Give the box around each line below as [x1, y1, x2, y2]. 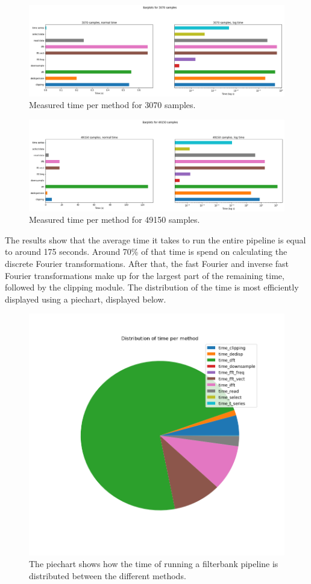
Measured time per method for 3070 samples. [29, 98, 196, 111]
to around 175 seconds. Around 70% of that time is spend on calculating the [5, 245, 287, 258]
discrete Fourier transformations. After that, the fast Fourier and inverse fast [5, 257, 289, 270]
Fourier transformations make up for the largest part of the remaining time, [5, 269, 284, 281]
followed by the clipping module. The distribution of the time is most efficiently [5, 281, 299, 294]
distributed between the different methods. [29, 569, 186, 582]
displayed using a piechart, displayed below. [5, 292, 166, 305]
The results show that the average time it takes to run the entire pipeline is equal [5, 233, 306, 246]
